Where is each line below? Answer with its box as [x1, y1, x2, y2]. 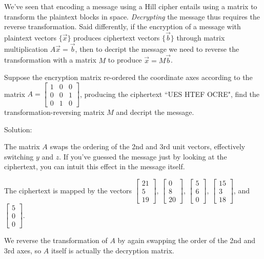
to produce [108, 54, 142, 65]
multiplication [4, 43, 48, 54]
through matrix [176, 32, 225, 43]
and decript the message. [116, 106, 194, 117]
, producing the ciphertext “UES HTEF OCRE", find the [79, 88, 260, 99]
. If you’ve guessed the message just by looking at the [59, 151, 227, 162]
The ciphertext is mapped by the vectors [4, 185, 132, 195]
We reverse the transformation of [4, 235, 108, 246]
